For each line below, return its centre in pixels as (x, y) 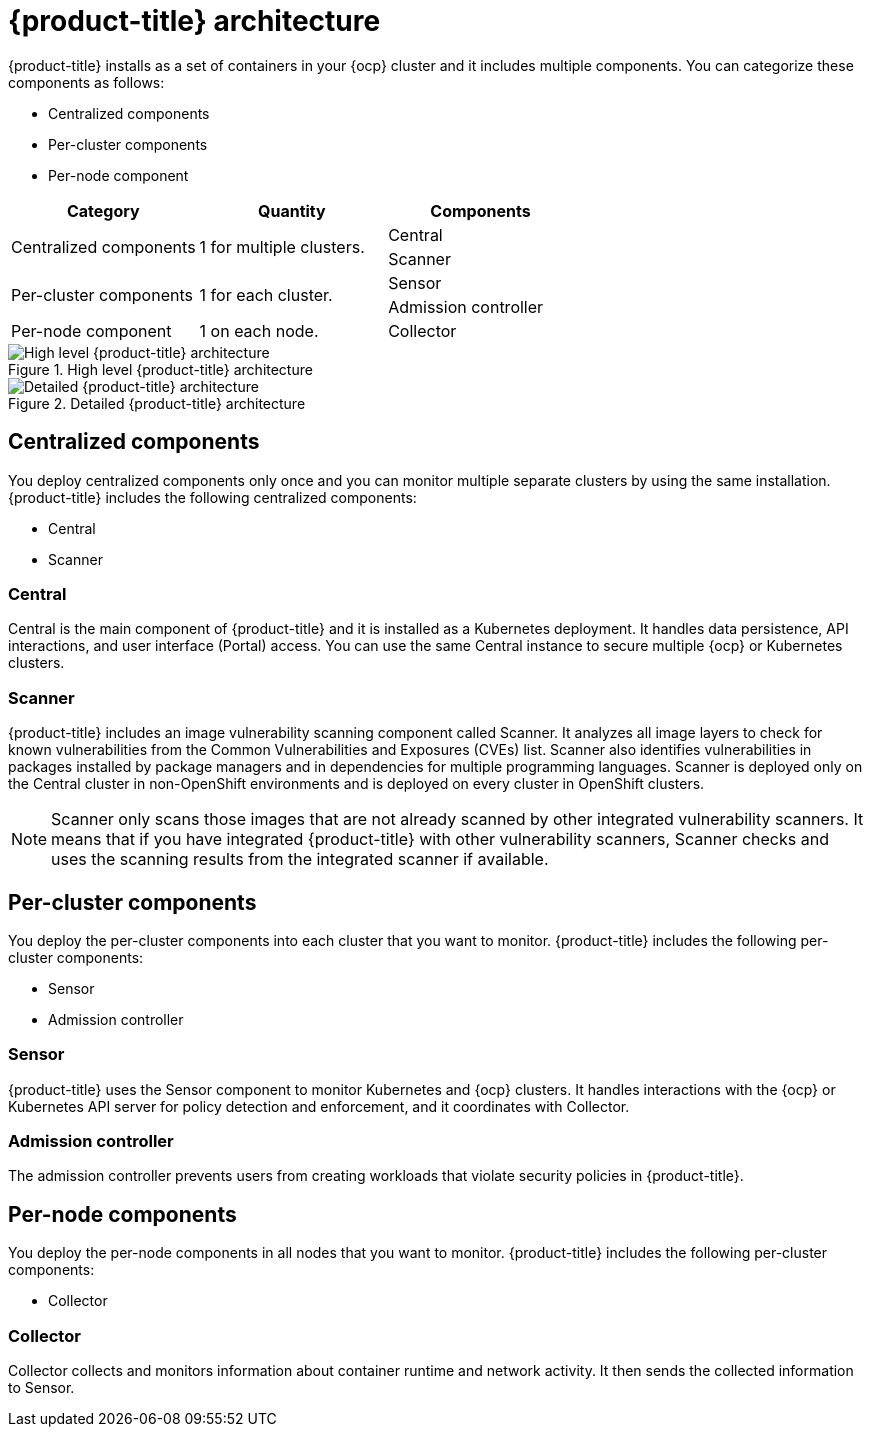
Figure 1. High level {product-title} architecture (160, 369)
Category (103, 210)
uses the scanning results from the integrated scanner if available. (300, 859)
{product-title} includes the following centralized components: (212, 497)
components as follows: (86, 82)
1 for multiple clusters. (282, 246)
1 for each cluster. (266, 294)
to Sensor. (41, 1388)
